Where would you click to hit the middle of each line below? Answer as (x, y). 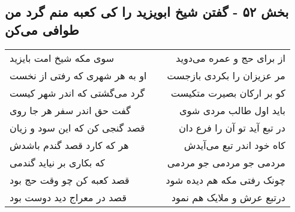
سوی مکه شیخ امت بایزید (62, 58)
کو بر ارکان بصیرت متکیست (228, 92)
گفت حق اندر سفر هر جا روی (70, 110)
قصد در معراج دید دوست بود (68, 197)
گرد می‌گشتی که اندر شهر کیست (77, 92)
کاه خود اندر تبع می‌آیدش (234, 145)
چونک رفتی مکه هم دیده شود (225, 180)
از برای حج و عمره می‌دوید (231, 58)
